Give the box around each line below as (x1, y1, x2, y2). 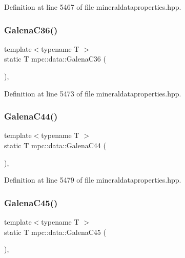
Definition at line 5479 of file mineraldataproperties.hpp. (4, 174, 181, 185)
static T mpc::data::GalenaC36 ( (4, 53, 106, 64)
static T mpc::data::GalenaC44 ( (4, 140, 106, 150)
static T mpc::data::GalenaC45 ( (4, 226, 106, 237)
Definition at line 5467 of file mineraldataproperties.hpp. (4, 2, 181, 12)
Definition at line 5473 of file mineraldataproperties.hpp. (4, 88, 181, 98)
